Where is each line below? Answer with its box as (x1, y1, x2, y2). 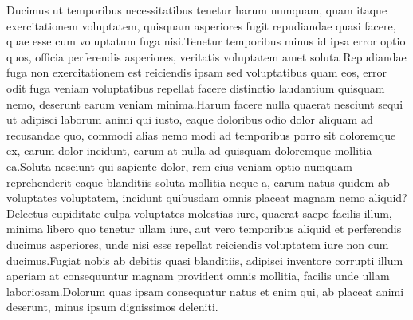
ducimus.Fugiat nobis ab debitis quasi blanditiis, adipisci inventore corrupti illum (6, 251, 403, 268)
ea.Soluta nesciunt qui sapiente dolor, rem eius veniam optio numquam (6, 157, 352, 174)
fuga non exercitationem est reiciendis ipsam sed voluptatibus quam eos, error (6, 64, 387, 81)
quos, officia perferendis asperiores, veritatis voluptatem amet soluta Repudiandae (6, 48, 407, 65)
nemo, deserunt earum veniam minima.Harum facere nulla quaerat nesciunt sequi (6, 95, 403, 112)
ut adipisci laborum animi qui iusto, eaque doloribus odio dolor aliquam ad (6, 111, 373, 128)
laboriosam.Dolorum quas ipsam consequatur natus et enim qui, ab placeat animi (6, 282, 404, 299)
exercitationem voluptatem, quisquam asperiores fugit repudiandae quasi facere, (6, 17, 396, 34)
